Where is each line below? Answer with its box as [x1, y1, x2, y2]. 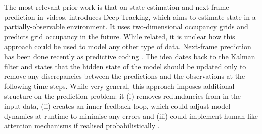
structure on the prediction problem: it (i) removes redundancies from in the [4, 91, 241, 101]
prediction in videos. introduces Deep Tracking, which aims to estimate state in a [4, 11, 256, 22]
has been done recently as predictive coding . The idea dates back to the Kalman [4, 51, 255, 61]
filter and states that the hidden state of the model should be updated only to [4, 61, 246, 71]
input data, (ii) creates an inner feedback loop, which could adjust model [4, 100, 231, 111]
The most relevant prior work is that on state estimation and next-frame [4, 2, 229, 12]
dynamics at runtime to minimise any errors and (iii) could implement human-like [4, 110, 258, 121]
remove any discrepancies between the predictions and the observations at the [4, 71, 245, 81]
